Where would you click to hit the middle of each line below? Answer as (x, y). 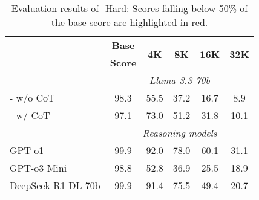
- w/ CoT (30, 115)
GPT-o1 (27, 150)
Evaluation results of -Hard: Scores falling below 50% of (129, 8)
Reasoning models (180, 133)
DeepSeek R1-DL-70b (55, 185)
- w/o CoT (32, 98)
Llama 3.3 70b (179, 80)
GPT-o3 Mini (38, 168)
